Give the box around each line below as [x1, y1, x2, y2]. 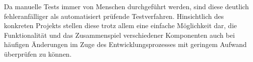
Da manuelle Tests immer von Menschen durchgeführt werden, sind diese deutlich [4, 1, 249, 11]
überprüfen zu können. [4, 48, 72, 59]
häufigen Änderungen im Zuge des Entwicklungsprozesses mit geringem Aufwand [4, 39, 247, 49]
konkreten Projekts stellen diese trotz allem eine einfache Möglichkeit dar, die [4, 20, 237, 31]
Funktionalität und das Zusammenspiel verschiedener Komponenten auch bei [4, 30, 235, 40]
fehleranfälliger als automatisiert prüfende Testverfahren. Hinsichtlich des [4, 11, 224, 21]
